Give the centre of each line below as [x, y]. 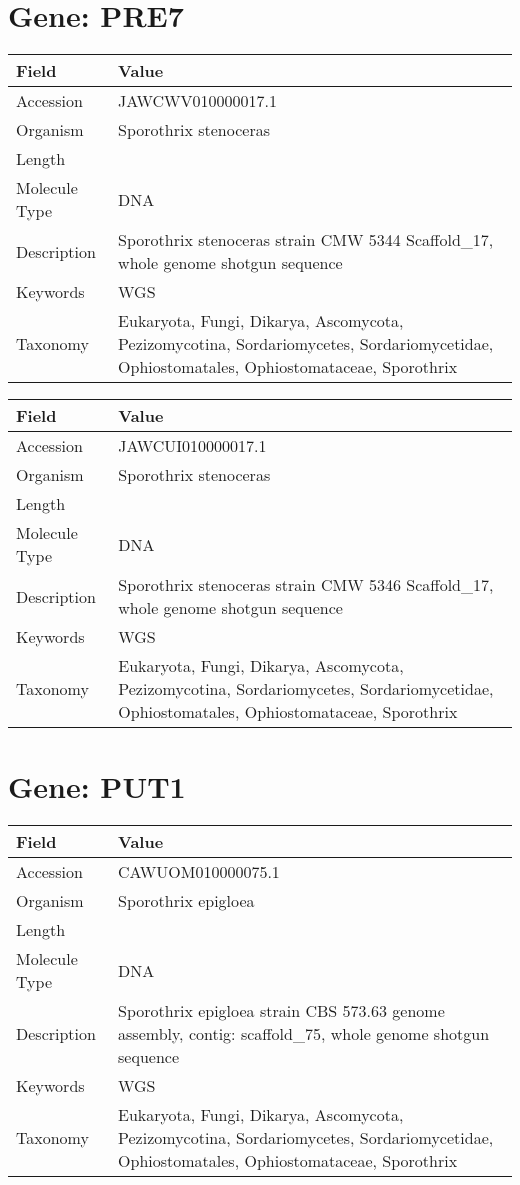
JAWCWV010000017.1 [197, 101]
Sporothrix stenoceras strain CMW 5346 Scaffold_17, [306, 585]
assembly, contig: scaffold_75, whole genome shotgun [304, 1034]
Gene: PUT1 [97, 786]
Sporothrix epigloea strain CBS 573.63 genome [281, 1011]
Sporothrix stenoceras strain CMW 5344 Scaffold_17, [306, 240]
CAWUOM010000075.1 [199, 872]
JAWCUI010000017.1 [192, 446]
